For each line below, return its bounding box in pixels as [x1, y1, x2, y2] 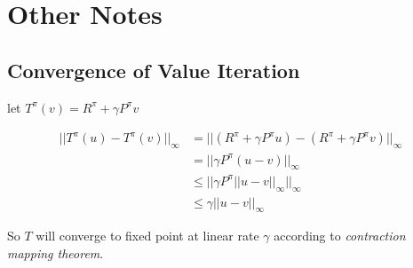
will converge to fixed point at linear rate [36, 226, 259, 245]
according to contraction [274, 226, 406, 245]
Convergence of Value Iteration [7, 56, 300, 83]
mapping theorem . [7, 244, 104, 263]
